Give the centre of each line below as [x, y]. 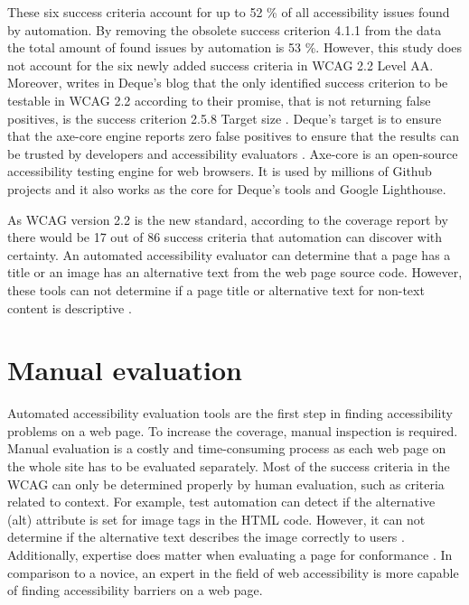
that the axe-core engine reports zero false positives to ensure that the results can [234, 136]
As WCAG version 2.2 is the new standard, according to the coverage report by [228, 219]
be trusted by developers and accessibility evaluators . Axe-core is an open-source [233, 153]
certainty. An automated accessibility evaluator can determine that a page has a [229, 254]
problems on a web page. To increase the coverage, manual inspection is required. [233, 430]
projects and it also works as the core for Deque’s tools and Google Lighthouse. [227, 188]
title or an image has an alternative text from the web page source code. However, [235, 272]
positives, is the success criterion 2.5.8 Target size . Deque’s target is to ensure [225, 118]
